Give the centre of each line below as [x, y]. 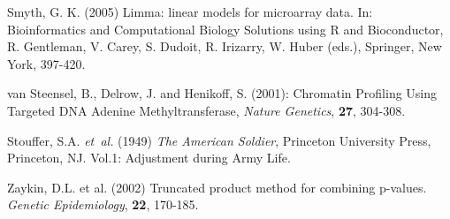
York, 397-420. [46, 63]
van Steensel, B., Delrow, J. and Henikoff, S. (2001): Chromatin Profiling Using [222, 93]
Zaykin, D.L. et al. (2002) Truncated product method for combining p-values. [217, 187]
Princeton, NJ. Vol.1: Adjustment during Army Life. [149, 158]
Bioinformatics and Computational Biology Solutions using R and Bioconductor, [225, 29]
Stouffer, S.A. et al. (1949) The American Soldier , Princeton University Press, [219, 140]
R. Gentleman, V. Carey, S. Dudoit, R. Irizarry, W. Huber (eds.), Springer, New [225, 46]
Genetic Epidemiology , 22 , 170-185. [103, 204]
